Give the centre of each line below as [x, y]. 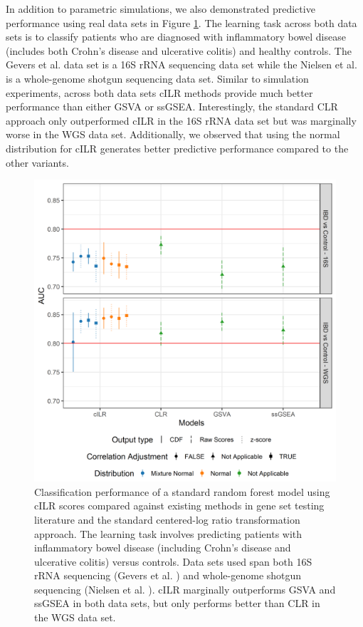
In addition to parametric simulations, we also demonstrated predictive [161, 9]
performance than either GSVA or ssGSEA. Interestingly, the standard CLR [172, 107]
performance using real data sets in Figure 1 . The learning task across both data [181, 22]
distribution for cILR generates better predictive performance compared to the [177, 148]
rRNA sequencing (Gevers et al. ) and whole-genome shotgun [168, 575]
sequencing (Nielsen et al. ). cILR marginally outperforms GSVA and [185, 589]
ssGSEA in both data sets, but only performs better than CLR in [177, 603]
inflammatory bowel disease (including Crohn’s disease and [163, 548]
